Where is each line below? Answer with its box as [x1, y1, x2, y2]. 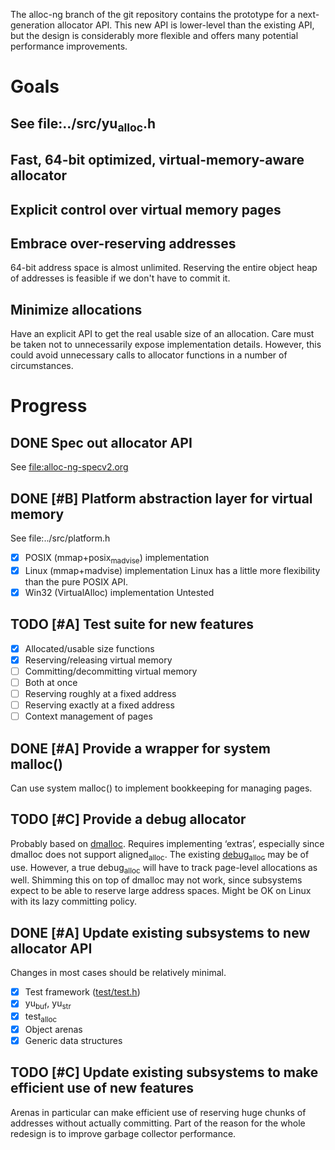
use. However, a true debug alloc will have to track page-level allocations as [10, 861, 318, 876]
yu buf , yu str [24, 997, 72, 1012]
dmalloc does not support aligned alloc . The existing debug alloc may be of [10, 848, 310, 863]
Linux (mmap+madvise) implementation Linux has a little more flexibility [24, 564, 321, 576]
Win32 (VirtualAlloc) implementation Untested [24, 586, 215, 598]
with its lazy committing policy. [10, 895, 138, 908]
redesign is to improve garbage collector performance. [10, 1127, 237, 1139]
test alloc [24, 1010, 58, 1024]
